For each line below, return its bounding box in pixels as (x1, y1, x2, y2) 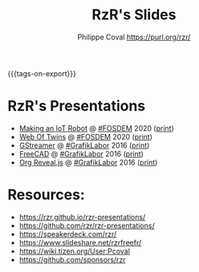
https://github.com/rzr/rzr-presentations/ (18, 221, 155, 230)
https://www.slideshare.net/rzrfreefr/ (18, 237, 142, 247)
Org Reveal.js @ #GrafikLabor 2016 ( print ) (18, 157, 158, 167)
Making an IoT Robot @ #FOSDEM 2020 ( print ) (18, 123, 174, 133)
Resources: (7, 186, 85, 204)
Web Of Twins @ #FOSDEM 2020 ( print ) (18, 132, 153, 141)
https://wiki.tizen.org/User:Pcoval (18, 246, 130, 256)
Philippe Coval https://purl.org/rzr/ (77, 32, 191, 42)
